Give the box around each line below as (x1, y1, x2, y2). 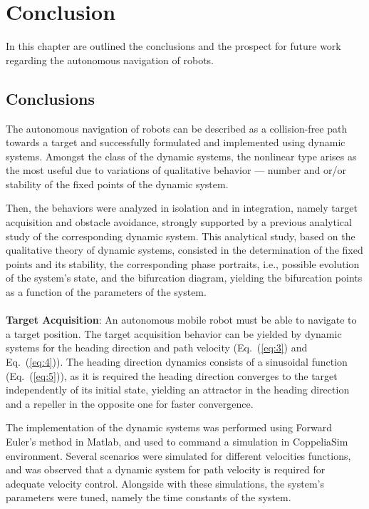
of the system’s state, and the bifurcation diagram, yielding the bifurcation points (6, 270, 363, 285)
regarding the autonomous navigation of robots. (6, 52, 214, 67)
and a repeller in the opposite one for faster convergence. (6, 396, 254, 411)
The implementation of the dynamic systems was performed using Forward (6, 420, 333, 435)
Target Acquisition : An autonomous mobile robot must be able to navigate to (6, 312, 357, 327)
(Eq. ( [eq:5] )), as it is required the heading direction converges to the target (6, 368, 338, 383)
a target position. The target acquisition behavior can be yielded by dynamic (6, 326, 342, 341)
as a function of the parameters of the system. (6, 284, 207, 299)
